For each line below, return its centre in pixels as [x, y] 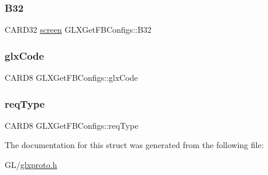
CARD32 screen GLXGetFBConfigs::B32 [78, 30]
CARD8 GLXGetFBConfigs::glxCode [71, 78]
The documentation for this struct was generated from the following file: [134, 145]
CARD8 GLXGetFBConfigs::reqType [72, 125]
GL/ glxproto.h [31, 165]
